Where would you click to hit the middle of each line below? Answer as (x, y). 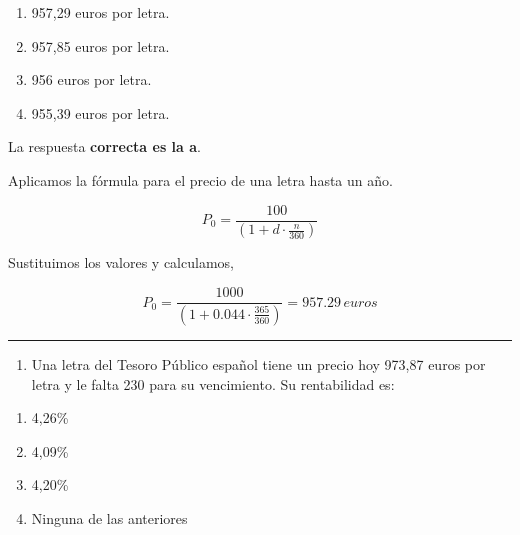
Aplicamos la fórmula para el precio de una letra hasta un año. (200, 179)
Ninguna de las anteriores (109, 517)
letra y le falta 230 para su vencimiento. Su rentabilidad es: (213, 383)
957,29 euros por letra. (100, 12)
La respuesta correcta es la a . (104, 146)
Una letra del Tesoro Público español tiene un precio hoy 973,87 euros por (258, 363)
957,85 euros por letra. (100, 45)
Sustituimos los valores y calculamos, (121, 262)
